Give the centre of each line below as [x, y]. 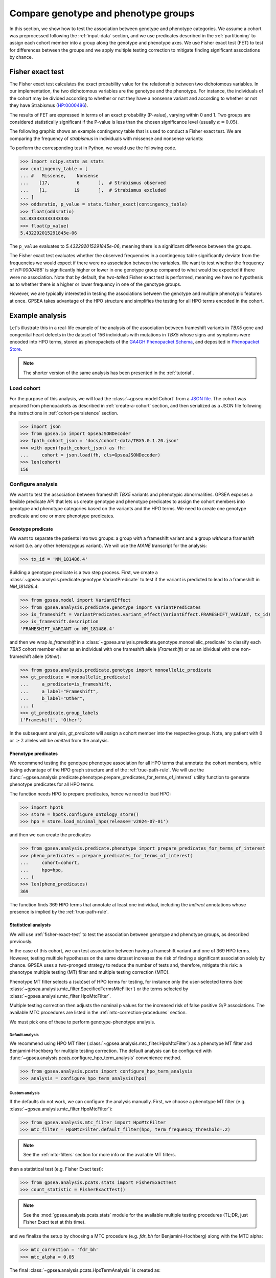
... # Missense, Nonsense [60, 176]
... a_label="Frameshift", [60, 691]
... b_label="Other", [53, 699]
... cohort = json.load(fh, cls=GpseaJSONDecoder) [90, 455]
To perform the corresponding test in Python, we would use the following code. [93, 148]
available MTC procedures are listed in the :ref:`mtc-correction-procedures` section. [98, 1013]
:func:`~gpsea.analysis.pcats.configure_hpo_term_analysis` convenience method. [95, 1058]
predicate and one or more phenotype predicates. [62, 516]
